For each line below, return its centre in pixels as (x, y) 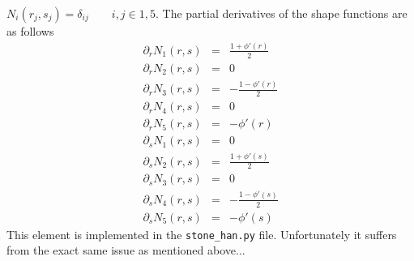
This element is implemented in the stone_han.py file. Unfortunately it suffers (202, 234)
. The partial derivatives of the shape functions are (281, 13)
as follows (30, 31)
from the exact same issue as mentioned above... (126, 250)
